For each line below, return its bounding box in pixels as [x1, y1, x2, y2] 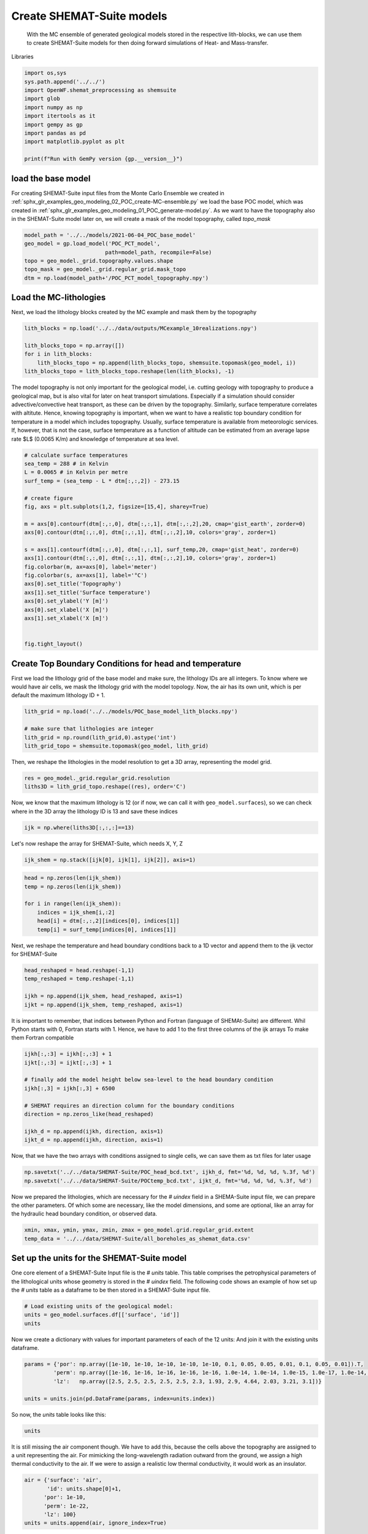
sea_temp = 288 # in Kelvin [24, 460, 109, 467]
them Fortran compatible [11, 1034, 74, 1041]
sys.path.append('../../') [24, 78, 105, 85]
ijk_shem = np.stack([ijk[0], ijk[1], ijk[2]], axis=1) [24, 856, 196, 863]
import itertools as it [24, 112, 96, 120]
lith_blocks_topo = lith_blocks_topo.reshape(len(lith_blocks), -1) [24, 368, 235, 375]
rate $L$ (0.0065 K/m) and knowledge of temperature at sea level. [11, 435, 179, 442]
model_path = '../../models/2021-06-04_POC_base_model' [24, 231, 196, 239]
